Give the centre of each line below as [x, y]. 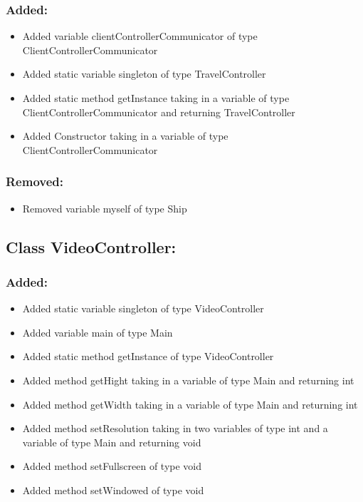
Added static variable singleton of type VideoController [143, 308]
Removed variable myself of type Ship [105, 208]
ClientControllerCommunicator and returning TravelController [159, 112]
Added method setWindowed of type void [113, 490]
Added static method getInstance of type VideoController [148, 356]
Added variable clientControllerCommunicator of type [140, 36]
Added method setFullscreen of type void [112, 466]
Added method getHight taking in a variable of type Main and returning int [188, 380]
